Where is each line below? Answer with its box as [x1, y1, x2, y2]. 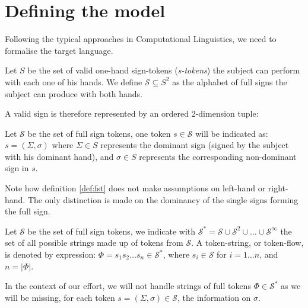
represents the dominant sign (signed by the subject [100, 139, 289, 151]
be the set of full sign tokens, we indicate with [27, 224, 196, 237]
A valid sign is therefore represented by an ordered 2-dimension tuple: [5, 107, 259, 120]
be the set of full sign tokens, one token [27, 127, 171, 139]
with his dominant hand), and [5, 150, 114, 162]
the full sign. [5, 205, 50, 217]
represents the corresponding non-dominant [139, 150, 297, 162]
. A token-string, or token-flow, [191, 236, 304, 249]
